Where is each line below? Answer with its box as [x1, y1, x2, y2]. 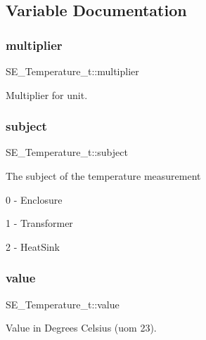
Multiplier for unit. [6, 87, 88, 102]
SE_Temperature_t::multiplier [6, 64, 139, 78]
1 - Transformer [6, 216, 73, 230]
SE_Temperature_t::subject [6, 145, 128, 159]
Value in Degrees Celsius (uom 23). [6, 320, 157, 335]
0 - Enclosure [6, 192, 63, 207]
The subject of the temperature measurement [6, 169, 201, 183]
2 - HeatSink [6, 239, 60, 254]
